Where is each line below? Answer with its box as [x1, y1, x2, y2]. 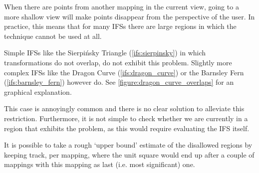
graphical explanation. [4, 86, 72, 97]
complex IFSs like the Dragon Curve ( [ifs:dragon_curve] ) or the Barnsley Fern [4, 67, 244, 77]
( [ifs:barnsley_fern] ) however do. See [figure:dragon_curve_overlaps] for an [4, 77, 234, 87]
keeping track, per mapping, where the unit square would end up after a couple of [4, 149, 255, 160]
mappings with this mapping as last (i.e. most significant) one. [4, 159, 195, 170]
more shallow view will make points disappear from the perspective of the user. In [4, 11, 255, 21]
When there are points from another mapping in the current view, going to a [4, 1, 239, 11]
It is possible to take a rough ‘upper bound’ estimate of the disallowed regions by [4, 140, 253, 150]
